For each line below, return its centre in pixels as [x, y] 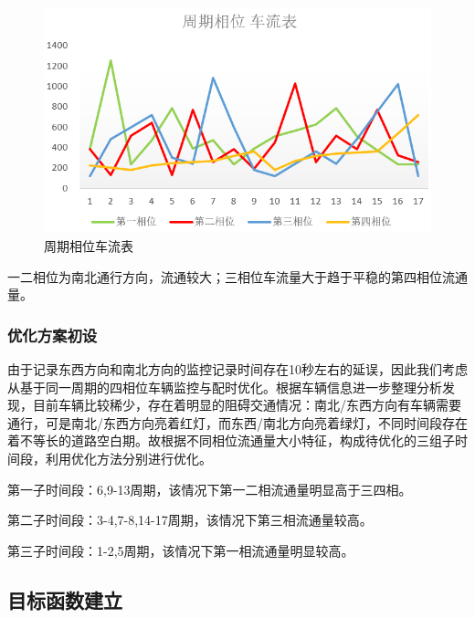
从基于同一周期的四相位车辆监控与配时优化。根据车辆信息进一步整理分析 [225, 387]
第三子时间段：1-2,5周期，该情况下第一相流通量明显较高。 [181, 550]
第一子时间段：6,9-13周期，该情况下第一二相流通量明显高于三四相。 [210, 489]
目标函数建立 [65, 599]
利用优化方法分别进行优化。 [128, 458]
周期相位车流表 [89, 245]
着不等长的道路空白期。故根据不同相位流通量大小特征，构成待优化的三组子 [231, 440]
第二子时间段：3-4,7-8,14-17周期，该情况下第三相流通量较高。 [190, 520]
